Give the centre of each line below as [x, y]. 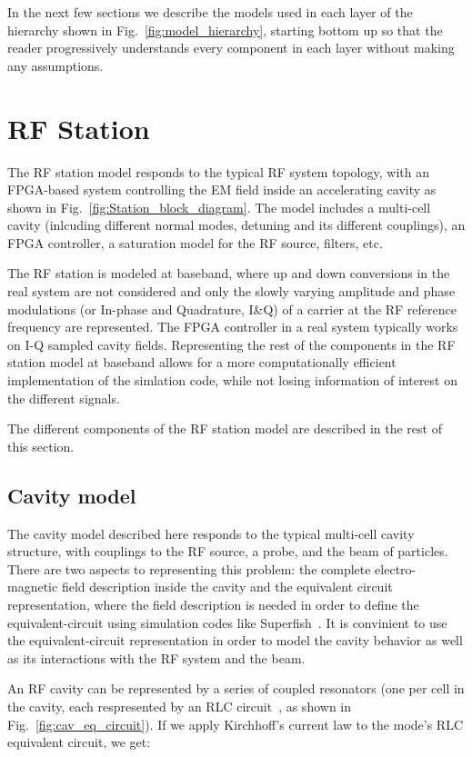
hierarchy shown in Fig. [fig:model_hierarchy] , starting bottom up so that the [225, 30]
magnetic [33, 587]
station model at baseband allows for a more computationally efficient [202, 362]
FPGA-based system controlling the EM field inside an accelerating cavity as [222, 189]
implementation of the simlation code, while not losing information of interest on [232, 380]
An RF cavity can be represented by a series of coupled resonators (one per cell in [236, 688]
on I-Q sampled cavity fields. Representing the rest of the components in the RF [231, 344]
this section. [41, 446]
